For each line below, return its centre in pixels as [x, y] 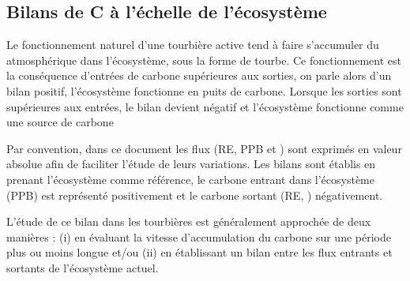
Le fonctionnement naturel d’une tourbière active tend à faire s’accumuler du [193, 45]
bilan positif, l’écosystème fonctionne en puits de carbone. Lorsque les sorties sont [204, 90]
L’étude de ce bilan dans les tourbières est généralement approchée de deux [189, 221]
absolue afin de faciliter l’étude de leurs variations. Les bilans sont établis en [191, 164]
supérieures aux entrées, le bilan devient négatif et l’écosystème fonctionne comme [205, 106]
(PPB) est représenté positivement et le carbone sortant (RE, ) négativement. [195, 195]
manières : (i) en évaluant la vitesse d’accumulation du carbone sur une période [199, 236]
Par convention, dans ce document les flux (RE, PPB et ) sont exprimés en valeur [204, 148]
